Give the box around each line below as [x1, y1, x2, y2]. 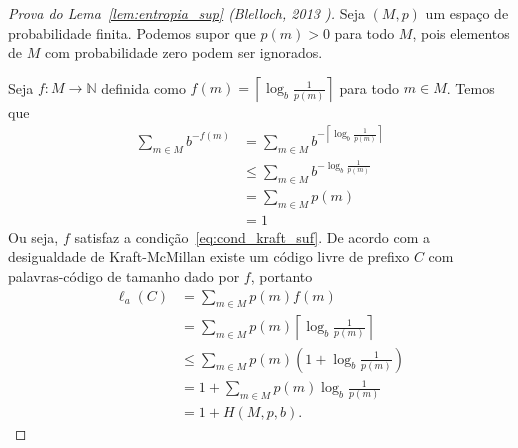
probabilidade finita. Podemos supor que [8, 22, 256, 43]
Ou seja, [8, 226, 59, 247]
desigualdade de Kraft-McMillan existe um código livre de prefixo [8, 246, 410, 267]
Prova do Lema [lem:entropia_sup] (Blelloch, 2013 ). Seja [8, 3, 365, 23]
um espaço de [425, 3, 509, 23]
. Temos [446, 77, 495, 98]
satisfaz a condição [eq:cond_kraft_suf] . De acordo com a [74, 226, 431, 247]
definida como [101, 77, 186, 98]
